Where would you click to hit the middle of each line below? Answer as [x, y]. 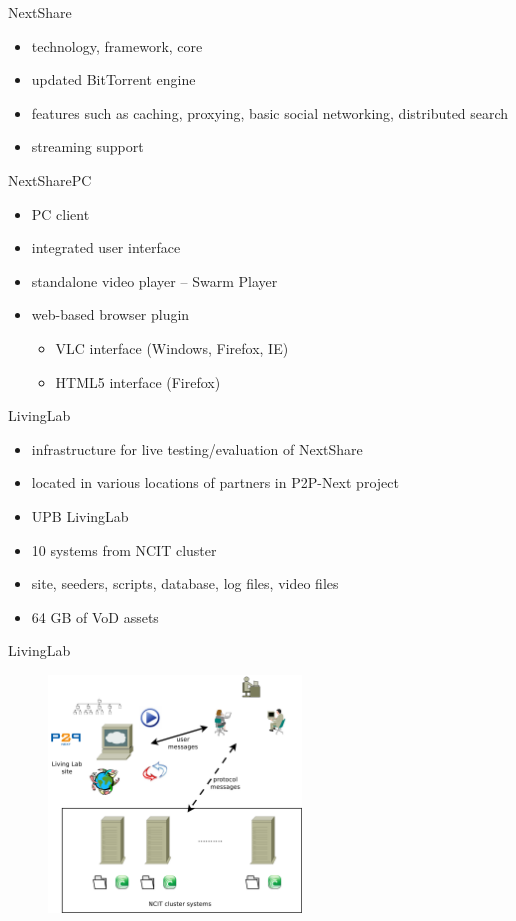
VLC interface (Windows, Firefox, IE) [172, 347]
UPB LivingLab [80, 515]
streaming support [87, 146]
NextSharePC [50, 179]
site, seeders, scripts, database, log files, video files [185, 583]
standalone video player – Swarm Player [154, 280]
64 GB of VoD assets [95, 616]
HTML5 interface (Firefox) [138, 381]
